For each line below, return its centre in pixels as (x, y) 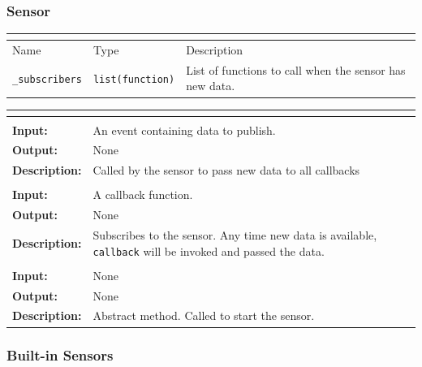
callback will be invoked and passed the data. (209, 250)
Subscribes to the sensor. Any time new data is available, (235, 234)
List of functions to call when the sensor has (296, 69)
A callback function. (143, 194)
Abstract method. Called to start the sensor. (204, 315)
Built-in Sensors (60, 355)
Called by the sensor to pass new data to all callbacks (226, 170)
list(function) (134, 79)
